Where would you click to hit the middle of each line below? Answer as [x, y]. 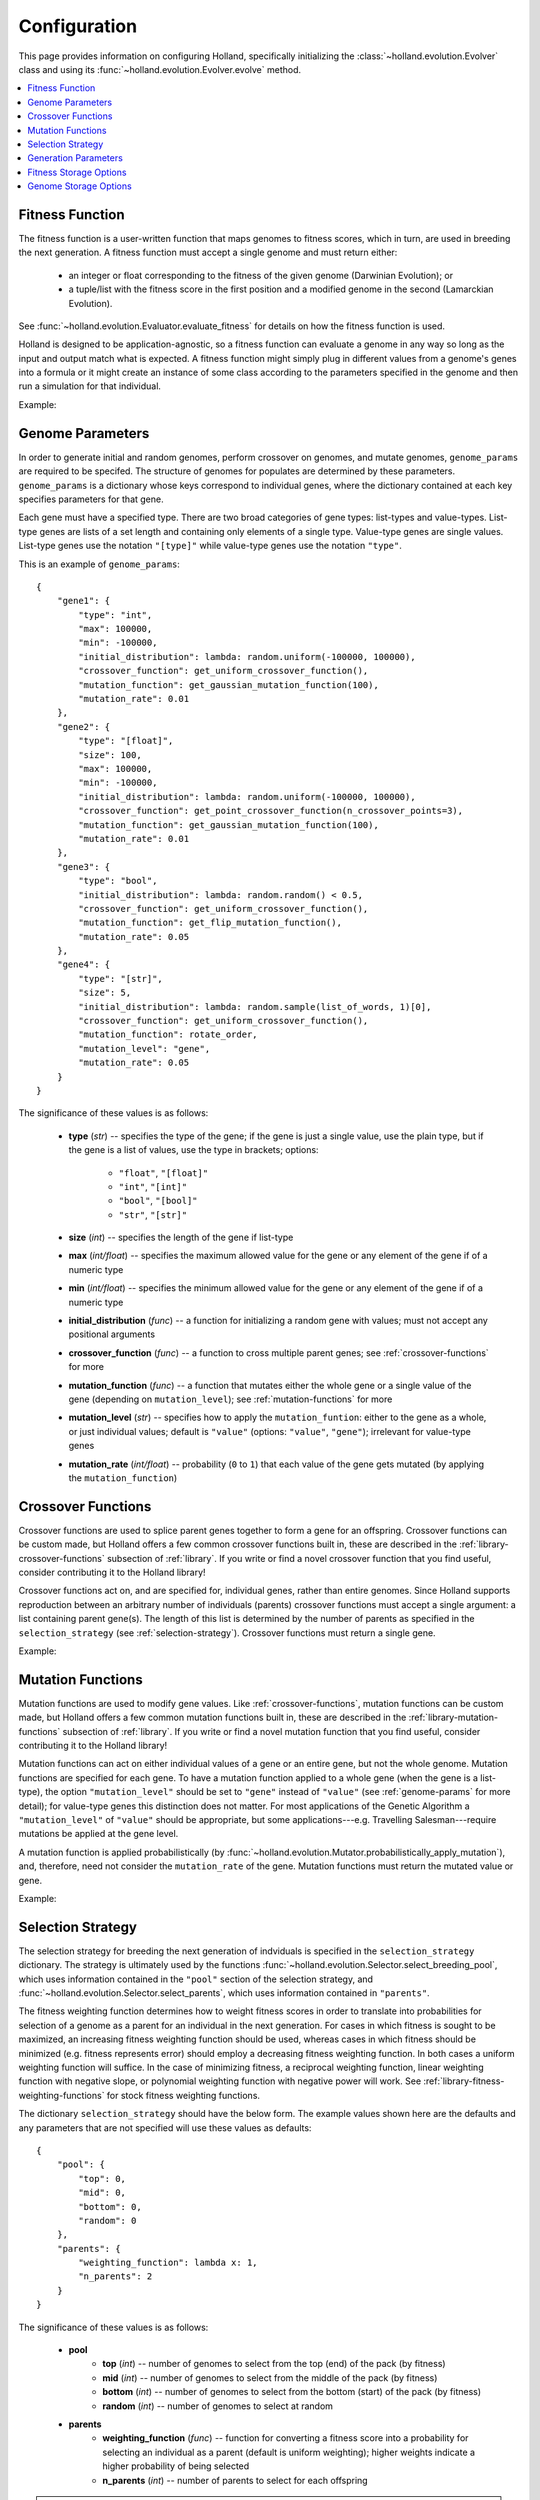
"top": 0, [102, 2178]
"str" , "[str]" [153, 1214]
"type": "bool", [118, 881]
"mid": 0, [102, 2193]
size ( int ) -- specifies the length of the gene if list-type [181, 1237]
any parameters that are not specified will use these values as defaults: [165, 2127]
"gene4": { [83, 964]
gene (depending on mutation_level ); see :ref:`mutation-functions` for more [230, 1399]
